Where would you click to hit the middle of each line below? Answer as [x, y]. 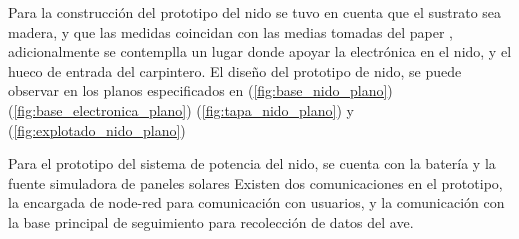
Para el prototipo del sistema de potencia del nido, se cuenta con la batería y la [252, 163]
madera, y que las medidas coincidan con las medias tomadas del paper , [230, 31]
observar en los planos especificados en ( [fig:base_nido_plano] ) [200, 90]
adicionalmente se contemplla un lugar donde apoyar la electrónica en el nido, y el [260, 51]
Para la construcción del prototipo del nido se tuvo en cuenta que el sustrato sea [255, 12]
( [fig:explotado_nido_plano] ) [97, 129]
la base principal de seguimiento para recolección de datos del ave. [211, 221]
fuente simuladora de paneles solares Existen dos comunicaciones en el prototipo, [255, 182]
